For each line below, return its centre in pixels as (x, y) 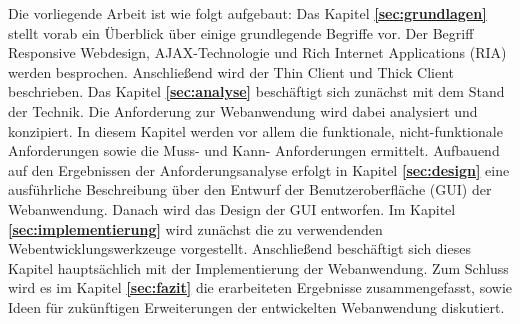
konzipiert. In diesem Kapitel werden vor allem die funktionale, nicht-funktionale (255, 130)
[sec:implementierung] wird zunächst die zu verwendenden (195, 228)
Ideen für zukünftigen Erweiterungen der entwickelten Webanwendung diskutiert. (256, 306)
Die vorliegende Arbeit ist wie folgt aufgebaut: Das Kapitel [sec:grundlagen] (247, 13)
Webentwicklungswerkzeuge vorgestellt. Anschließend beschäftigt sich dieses (239, 248)
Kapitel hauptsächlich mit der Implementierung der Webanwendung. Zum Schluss (258, 267)
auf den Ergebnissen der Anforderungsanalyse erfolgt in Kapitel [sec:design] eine (259, 169)
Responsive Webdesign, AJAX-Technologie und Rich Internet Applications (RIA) (257, 52)
